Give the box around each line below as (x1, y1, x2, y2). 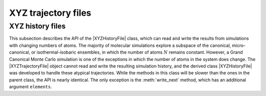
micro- (232, 42, 246, 48)
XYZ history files (9, 22, 66, 31)
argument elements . (9, 84, 52, 90)
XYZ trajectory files (9, 7, 92, 18)
